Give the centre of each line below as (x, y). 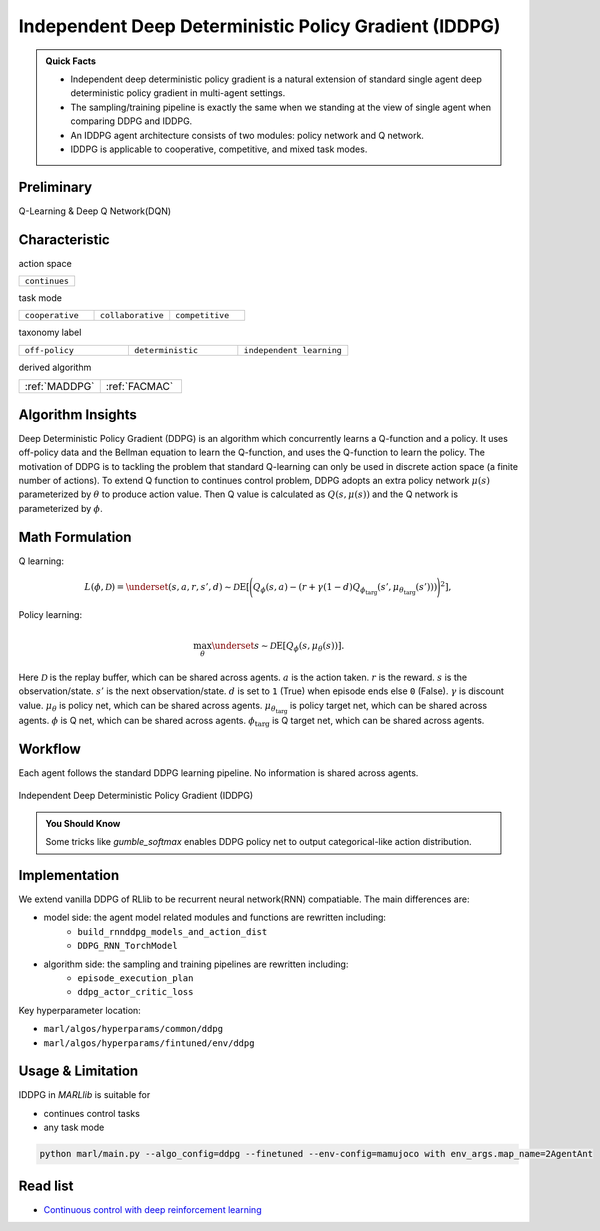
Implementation (69, 875)
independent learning (292, 350)
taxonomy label (50, 332)
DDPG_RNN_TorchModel (128, 946)
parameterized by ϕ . (61, 508)
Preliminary (55, 186)
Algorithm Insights (77, 414)
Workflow (50, 748)
